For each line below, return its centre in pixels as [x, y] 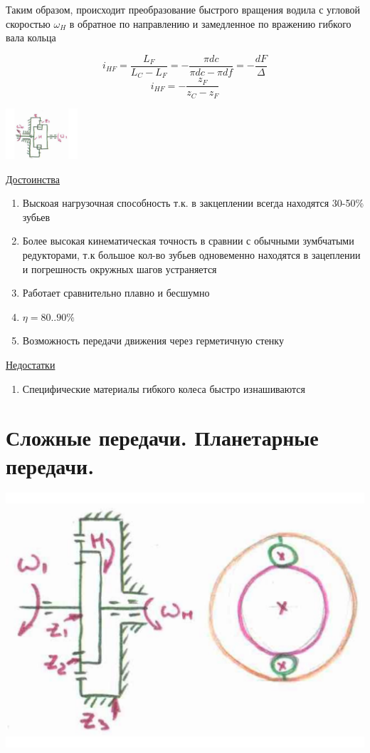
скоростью [28, 23]
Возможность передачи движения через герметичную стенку [153, 340]
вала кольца [31, 37]
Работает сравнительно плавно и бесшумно [116, 293]
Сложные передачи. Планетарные [162, 437]
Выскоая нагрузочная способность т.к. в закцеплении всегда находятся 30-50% [193, 203]
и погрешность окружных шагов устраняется [120, 268]
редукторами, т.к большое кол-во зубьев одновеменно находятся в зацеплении [191, 255]
